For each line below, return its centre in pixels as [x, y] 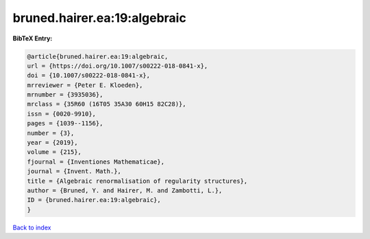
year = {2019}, [52, 143]
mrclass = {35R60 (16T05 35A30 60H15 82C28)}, [107, 104]
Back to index [32, 227]
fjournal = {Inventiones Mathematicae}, [96, 162]
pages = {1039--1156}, [65, 124]
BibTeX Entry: [33, 38]
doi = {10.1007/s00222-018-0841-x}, [89, 76]
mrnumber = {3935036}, [65, 95]
